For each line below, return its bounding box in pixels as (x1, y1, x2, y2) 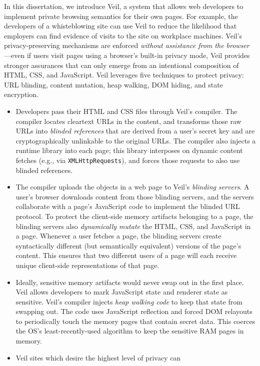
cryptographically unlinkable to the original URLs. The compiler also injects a (15, 135, 256, 145)
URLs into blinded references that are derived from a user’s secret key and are (15, 125, 255, 136)
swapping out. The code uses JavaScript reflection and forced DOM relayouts (15, 306, 252, 316)
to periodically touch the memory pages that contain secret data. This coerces (15, 315, 255, 326)
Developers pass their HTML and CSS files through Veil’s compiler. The (15, 105, 237, 116)
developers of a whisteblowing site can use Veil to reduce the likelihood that (4, 20, 237, 31)
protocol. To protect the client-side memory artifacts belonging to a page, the (15, 210, 253, 221)
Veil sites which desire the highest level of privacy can (15, 352, 181, 362)
